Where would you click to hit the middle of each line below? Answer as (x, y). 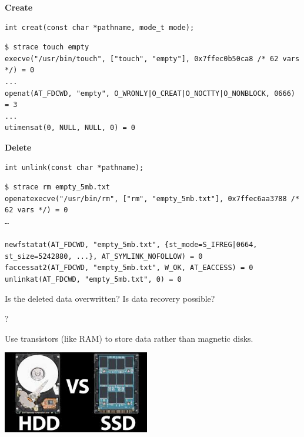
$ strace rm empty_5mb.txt (57, 187)
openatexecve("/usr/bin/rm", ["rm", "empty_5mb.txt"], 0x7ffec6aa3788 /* (152, 199)
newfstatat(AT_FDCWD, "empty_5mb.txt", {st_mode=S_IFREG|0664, (131, 245)
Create (19, 7)
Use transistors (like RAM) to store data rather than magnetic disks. (129, 338)
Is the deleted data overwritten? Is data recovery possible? (110, 298)
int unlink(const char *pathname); (74, 167)
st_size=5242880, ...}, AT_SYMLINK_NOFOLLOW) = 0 (104, 256)
